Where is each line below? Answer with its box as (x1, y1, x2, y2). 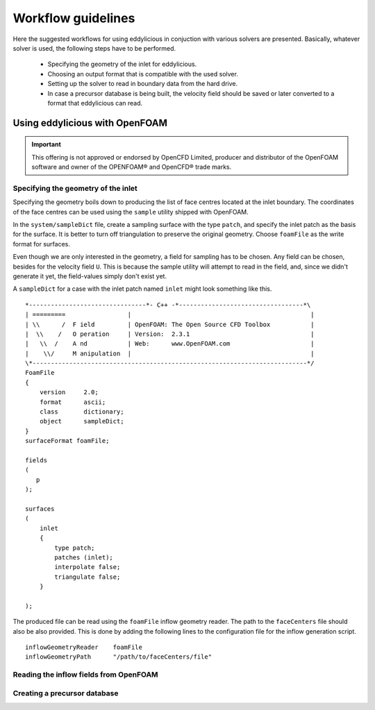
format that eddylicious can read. (47, 99, 143, 107)
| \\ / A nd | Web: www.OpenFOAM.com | (25, 340, 315, 348)
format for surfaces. (12, 239, 71, 248)
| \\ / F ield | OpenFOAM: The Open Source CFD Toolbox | (25, 320, 315, 328)
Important (31, 140, 62, 149)
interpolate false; (54, 563, 121, 571)
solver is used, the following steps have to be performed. (12, 44, 176, 52)
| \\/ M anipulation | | (25, 349, 315, 357)
